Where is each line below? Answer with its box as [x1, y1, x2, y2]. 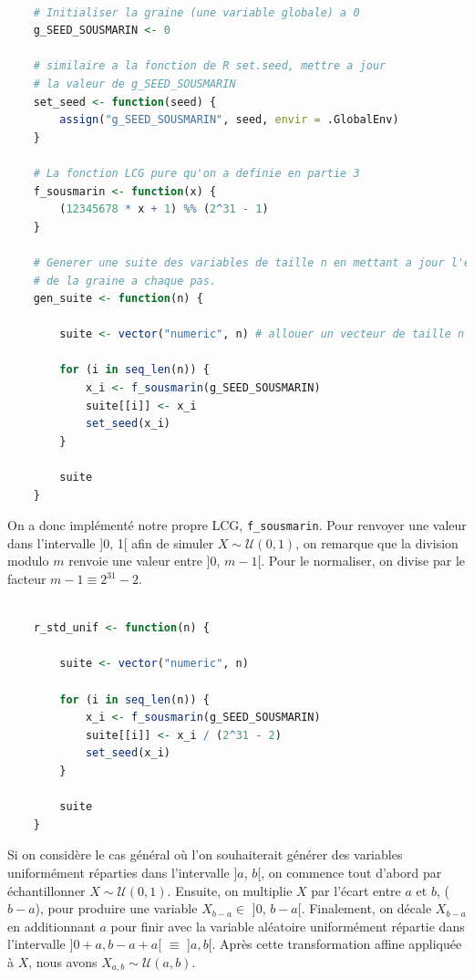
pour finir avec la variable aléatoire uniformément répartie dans [110, 916, 465, 935]
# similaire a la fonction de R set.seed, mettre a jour [33, 59, 386, 73]
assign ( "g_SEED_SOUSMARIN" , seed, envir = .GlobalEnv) [59, 113, 399, 127]
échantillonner [7, 880, 86, 900]
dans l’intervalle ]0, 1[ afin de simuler [7, 533, 214, 552]
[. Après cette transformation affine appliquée [208, 934, 462, 953]
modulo [7, 551, 49, 570]
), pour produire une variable [35, 899, 198, 918]
